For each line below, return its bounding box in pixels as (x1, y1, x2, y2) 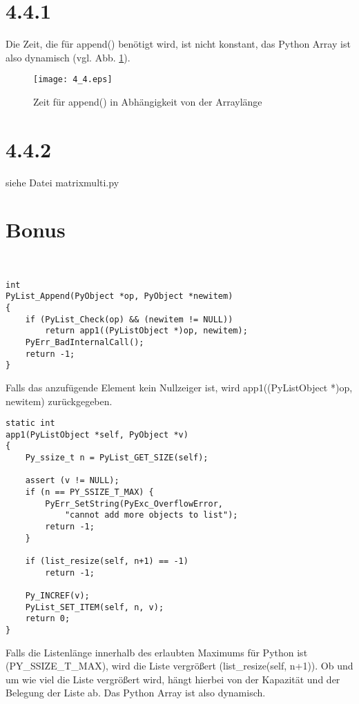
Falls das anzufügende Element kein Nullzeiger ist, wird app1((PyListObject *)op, (6, 380, 353, 394)
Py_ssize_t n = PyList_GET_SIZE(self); (25, 453, 208, 463)
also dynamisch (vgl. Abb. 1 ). (6, 50, 130, 64)
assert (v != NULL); (25, 476, 119, 486)
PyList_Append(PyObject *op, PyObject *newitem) (6, 291, 233, 302)
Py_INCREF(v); (25, 591, 90, 600)
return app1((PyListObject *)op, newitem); (45, 326, 248, 336)
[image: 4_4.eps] (33, 75, 113, 85)
